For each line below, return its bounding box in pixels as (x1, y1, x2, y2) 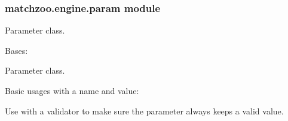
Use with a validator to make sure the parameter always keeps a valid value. (5, 104, 284, 117)
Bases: (5, 44, 28, 56)
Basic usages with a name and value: (5, 84, 139, 96)
